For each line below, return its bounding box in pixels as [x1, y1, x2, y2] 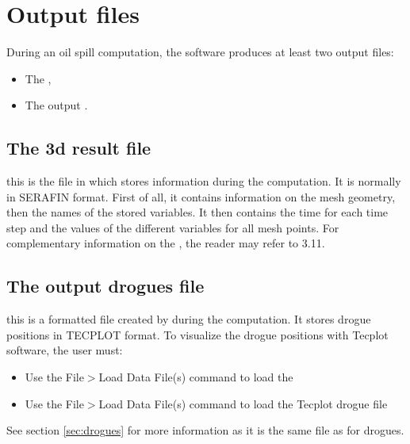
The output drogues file [6, 274, 205, 298]
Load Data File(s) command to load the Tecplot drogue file [98, 395, 388, 411]
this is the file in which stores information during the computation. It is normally [6, 173, 401, 189]
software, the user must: [6, 342, 123, 358]
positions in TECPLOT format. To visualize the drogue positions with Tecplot [6, 326, 389, 343]
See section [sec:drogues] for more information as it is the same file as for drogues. [6, 422, 404, 438]
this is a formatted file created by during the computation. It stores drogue [6, 311, 371, 327]
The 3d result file [6, 136, 151, 160]
